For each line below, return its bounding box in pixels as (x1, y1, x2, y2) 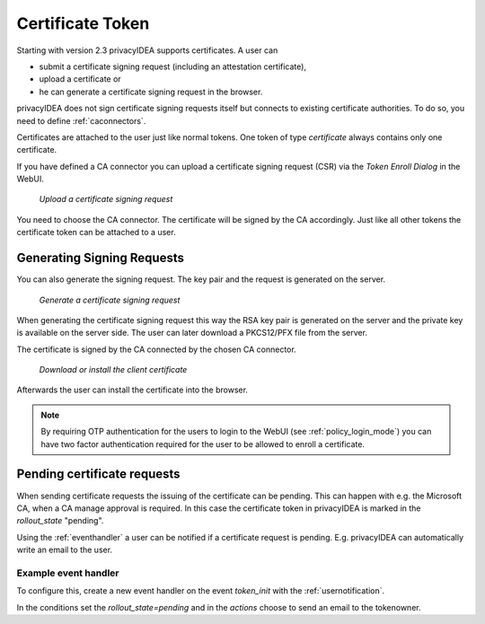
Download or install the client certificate (39, 365, 188, 375)
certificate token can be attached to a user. (16, 227, 176, 238)
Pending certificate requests (16, 467, 181, 482)
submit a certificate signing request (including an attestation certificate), (39, 61, 307, 72)
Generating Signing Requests (16, 250, 184, 266)
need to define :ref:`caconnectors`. (16, 115, 146, 126)
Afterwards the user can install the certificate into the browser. (16, 384, 249, 395)
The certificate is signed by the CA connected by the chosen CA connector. (16, 344, 296, 355)
